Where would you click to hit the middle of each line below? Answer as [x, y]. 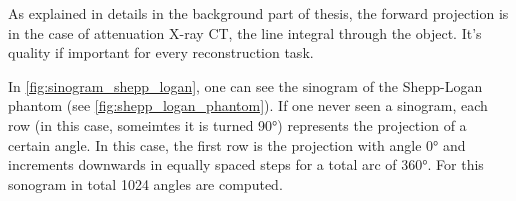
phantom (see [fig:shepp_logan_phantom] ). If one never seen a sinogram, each [248, 105]
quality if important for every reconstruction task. [161, 52]
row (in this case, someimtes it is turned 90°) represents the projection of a [237, 124]
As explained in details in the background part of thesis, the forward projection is [258, 13]
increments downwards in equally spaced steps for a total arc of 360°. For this [246, 164]
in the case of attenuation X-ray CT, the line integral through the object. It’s [245, 32]
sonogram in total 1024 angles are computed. [145, 183]
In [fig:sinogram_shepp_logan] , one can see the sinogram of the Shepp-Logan [245, 85]
